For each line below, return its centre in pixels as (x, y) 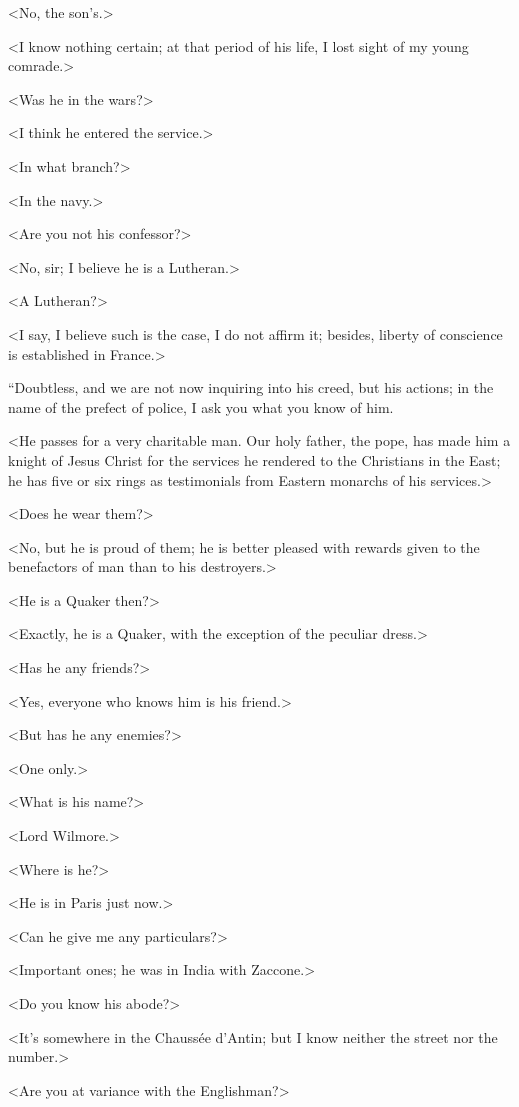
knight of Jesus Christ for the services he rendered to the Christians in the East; (254, 459)
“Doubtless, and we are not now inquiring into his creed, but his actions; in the (251, 387)
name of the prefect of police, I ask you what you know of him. (201, 406)
